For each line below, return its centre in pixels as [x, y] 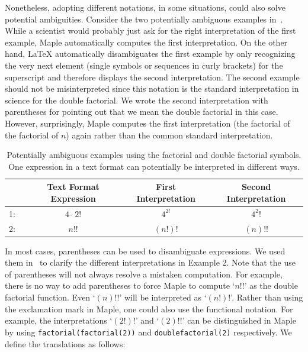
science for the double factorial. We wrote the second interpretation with [137, 100]
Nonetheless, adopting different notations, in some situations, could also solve [145, 7]
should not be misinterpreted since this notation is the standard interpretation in [152, 88]
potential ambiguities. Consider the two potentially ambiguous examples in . [144, 19]
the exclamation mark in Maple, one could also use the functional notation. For [149, 309]
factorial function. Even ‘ [50, 297]
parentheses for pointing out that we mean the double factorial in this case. [142, 112]
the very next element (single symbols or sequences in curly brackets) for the [144, 65]
